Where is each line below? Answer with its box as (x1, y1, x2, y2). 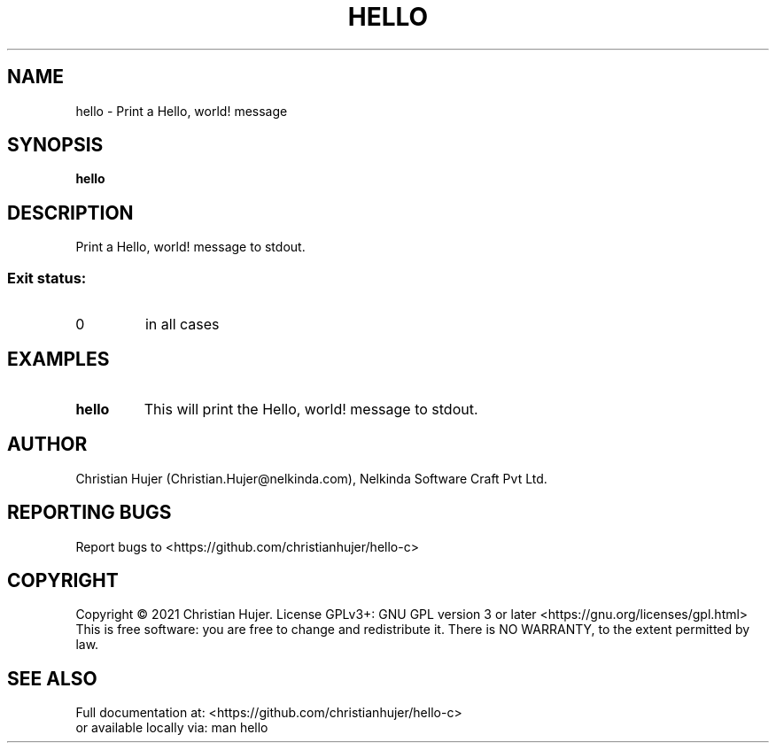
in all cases (144, 315, 220, 334)
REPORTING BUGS (7, 501, 172, 524)
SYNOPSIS (7, 134, 104, 157)
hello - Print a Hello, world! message (75, 103, 288, 119)
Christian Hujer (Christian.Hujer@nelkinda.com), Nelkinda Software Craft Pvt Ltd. (75, 470, 547, 486)
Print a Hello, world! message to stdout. (75, 239, 306, 255)
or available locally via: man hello (75, 720, 268, 736)
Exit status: (7, 268, 87, 287)
